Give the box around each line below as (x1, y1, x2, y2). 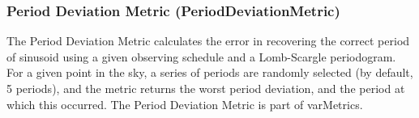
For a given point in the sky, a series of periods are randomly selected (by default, (6, 64, 413, 81)
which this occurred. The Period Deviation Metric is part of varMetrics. (6, 95, 363, 112)
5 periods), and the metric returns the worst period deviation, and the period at (6, 80, 405, 96)
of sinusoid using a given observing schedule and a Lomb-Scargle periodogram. (6, 48, 396, 65)
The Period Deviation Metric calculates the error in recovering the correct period (6, 32, 410, 49)
